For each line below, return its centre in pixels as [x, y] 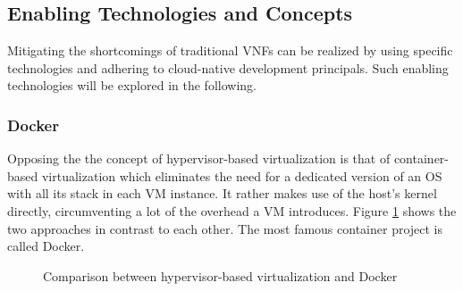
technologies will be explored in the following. [132, 85]
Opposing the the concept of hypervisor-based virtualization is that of [199, 158]
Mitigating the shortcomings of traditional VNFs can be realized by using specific [230, 50]
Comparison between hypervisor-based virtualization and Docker [220, 275]
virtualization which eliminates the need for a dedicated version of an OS [242, 175]
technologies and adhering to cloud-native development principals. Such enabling [228, 67]
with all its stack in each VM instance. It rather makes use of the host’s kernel [222, 193]
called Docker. [46, 246]
